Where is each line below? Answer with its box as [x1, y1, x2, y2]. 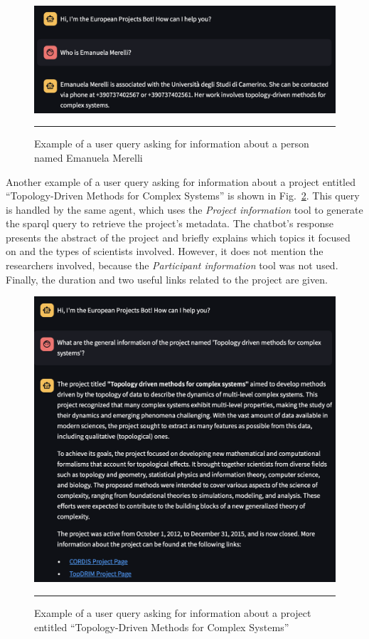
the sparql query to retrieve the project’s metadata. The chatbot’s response [6, 216, 334, 231]
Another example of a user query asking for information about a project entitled [6, 174, 355, 189]
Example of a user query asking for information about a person [34, 136, 309, 151]
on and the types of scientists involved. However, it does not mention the [6, 244, 323, 259]
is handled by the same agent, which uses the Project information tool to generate [6, 202, 363, 217]
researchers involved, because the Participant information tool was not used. [6, 258, 338, 273]
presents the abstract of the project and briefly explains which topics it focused [6, 229, 351, 244]
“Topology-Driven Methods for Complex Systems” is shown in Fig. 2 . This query [6, 188, 360, 203]
